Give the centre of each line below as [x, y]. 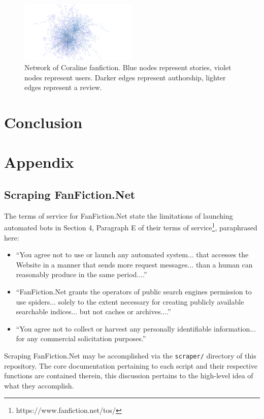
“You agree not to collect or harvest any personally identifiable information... [136, 328]
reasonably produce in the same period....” [81, 274]
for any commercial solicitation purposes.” [81, 338]
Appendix [39, 162]
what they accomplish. [39, 385]
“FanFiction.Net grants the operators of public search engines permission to [134, 291]
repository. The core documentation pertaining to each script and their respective [131, 365]
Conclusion [43, 122]
